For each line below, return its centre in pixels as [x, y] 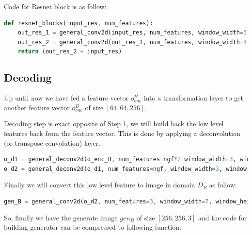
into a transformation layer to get [193, 98]
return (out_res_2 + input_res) [70, 52]
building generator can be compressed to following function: [93, 227]
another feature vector [37, 107]
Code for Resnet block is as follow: [55, 6]
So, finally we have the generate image [61, 217]
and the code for [222, 217]
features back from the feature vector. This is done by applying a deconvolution [122, 133]
